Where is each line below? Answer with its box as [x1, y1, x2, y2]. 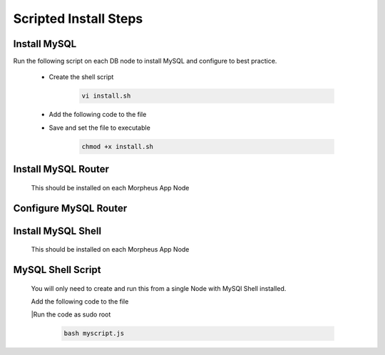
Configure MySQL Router [13, 202, 128, 214]
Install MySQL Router [13, 163, 110, 175]
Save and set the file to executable [48, 123, 151, 132]
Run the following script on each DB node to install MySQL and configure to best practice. [13, 57, 277, 66]
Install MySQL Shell [13, 225, 102, 237]
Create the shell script [48, 73, 114, 81]
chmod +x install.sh [81, 143, 153, 150]
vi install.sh [81, 92, 131, 100]
